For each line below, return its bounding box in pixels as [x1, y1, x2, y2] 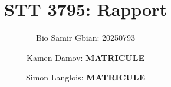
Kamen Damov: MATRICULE [27, 51, 144, 63]
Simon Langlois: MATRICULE [26, 71, 145, 83]
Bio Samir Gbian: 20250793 [36, 31, 135, 44]
